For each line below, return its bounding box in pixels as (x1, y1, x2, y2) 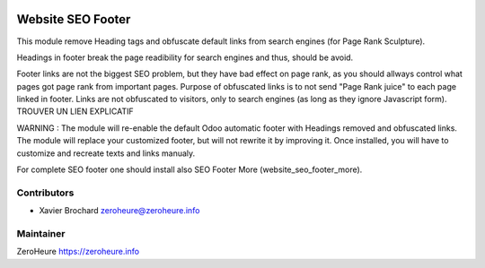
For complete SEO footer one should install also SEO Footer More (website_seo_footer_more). (16, 164, 363, 175)
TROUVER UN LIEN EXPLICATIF (16, 106, 134, 117)
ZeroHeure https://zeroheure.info (16, 246, 139, 257)
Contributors (16, 186, 75, 199)
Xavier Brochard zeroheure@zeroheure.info (39, 205, 200, 216)
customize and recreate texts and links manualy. (16, 148, 196, 159)
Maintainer (16, 227, 66, 239)
